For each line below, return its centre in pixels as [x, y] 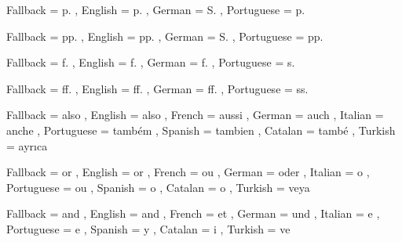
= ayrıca [27, 145]
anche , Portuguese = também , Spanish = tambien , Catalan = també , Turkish [201, 130]
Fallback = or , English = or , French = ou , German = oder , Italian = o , [188, 172]
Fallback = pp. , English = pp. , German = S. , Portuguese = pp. [165, 36]
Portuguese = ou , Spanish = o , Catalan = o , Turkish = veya [158, 187]
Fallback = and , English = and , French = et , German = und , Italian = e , [193, 213]
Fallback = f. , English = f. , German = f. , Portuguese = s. [151, 62]
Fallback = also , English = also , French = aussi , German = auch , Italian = [195, 115]
